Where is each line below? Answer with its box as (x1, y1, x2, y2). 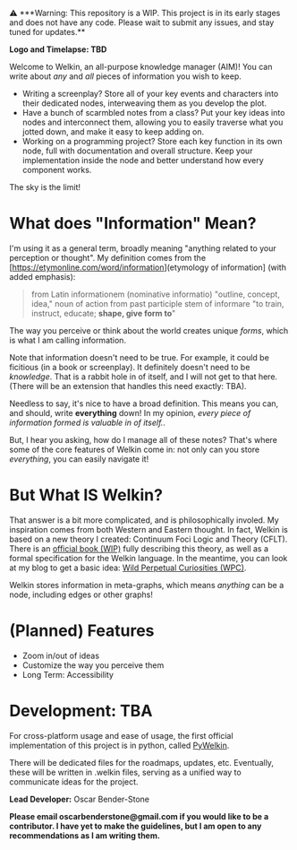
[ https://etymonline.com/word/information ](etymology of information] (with (9, 262, 286, 273)
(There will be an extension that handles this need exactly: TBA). (9, 380, 248, 391)
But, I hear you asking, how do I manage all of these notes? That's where (9, 434, 277, 445)
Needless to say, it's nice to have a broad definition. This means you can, (9, 398, 279, 409)
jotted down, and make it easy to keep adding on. (21, 126, 205, 137)
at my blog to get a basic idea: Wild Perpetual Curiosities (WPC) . (9, 562, 247, 573)
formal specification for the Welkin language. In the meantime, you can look (9, 552, 288, 563)
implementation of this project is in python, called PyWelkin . (9, 740, 230, 750)
